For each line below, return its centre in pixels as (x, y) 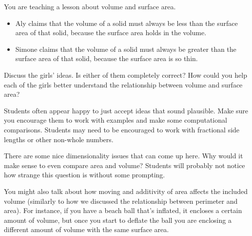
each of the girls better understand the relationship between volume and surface (123, 84)
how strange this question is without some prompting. (85, 175)
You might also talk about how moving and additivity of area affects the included (126, 191)
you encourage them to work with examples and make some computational (116, 120)
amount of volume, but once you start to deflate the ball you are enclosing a (118, 220)
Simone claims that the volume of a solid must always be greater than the (126, 49)
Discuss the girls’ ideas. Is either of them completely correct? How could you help (126, 75)
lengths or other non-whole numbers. (59, 139)
